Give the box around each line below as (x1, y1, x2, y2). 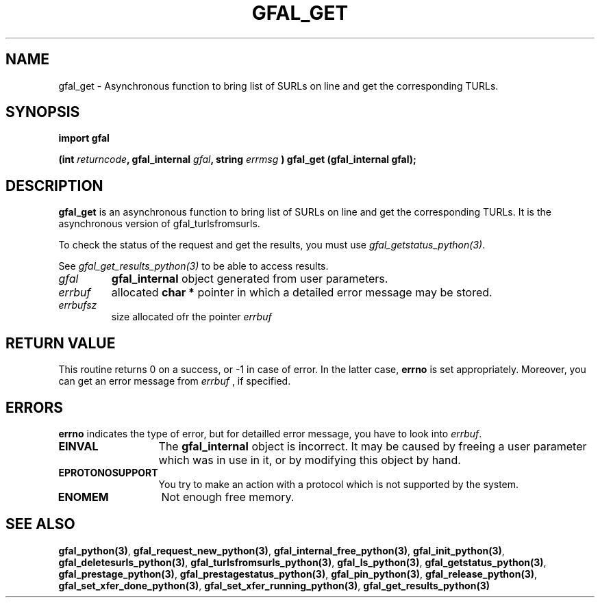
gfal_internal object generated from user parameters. (111, 272, 388, 286)
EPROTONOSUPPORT (58, 466, 158, 478)
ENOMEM (58, 489, 109, 504)
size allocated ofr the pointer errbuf (111, 311, 272, 323)
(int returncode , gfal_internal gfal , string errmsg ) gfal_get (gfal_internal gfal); (58, 153, 416, 166)
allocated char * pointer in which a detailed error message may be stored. (111, 285, 492, 300)
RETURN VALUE (5, 334, 116, 352)
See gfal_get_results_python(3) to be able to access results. (58, 260, 329, 272)
